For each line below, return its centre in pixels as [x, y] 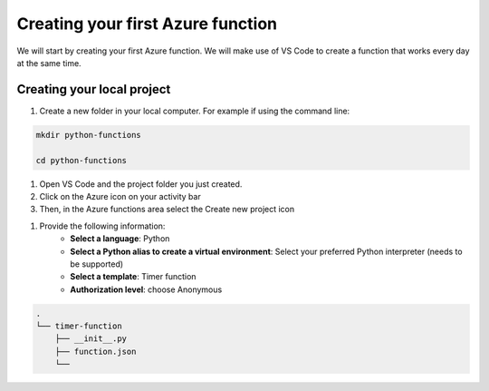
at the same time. [49, 63]
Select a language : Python [120, 239]
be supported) [97, 264]
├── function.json [96, 351]
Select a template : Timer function [133, 277]
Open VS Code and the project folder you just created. [141, 184]
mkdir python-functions [89, 135]
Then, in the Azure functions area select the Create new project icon [167, 210]
